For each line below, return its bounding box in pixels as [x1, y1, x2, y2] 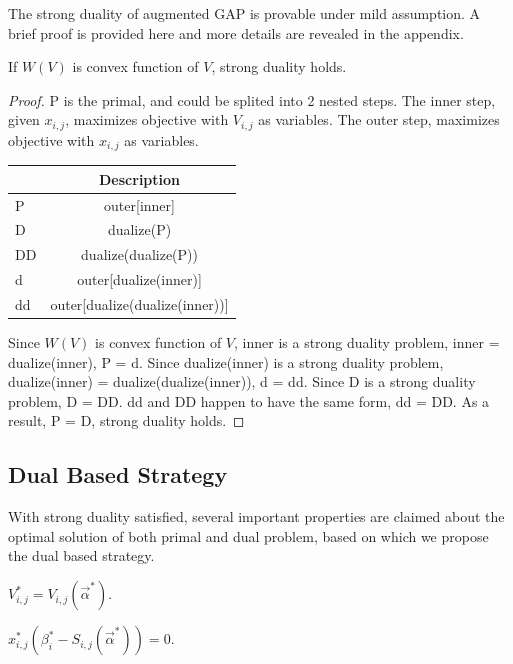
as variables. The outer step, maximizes [258, 109, 500, 130]
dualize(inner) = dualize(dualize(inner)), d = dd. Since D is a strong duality [8, 371, 476, 392]
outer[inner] [104, 194, 175, 215]
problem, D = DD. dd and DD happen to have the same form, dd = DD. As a [8, 390, 490, 411]
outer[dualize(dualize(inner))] [50, 294, 229, 314]
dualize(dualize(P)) [81, 244, 198, 265]
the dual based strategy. [8, 545, 155, 566]
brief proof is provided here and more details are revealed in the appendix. [8, 22, 464, 43]
